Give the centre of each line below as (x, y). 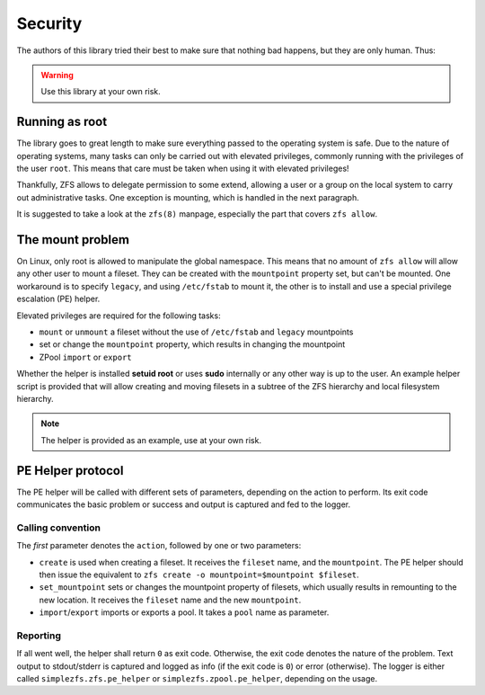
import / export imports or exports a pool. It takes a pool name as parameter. (184, 612)
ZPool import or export (85, 357)
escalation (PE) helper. (58, 299)
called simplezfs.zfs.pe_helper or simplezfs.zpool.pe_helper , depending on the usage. (197, 679)
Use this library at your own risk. (101, 92)
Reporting (39, 636)
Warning (57, 75)
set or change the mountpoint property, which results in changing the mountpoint (192, 344)
